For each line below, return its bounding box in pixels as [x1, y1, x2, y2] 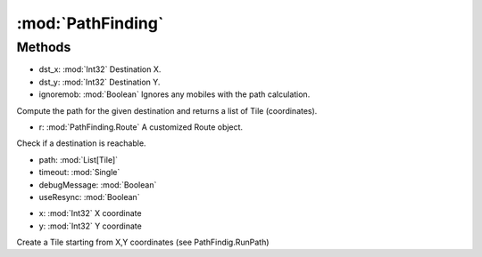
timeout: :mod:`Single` [38, 167, 120, 178]
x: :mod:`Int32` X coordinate [38, 208, 142, 219]
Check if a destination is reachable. [16, 138, 146, 149]
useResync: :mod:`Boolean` [38, 191, 140, 202]
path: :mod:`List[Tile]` [38, 154, 119, 165]
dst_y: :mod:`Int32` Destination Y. [38, 76, 161, 87]
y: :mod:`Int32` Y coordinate [38, 221, 142, 231]
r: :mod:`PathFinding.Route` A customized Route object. [38, 121, 244, 133]
